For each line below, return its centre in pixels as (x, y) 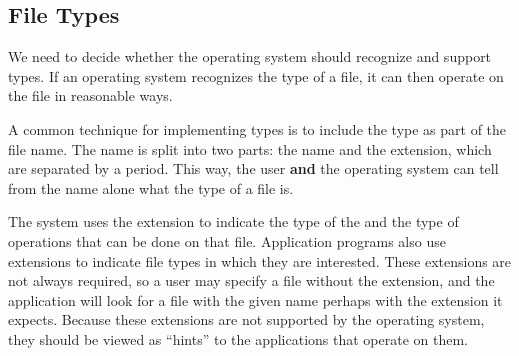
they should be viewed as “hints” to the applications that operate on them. (238, 338)
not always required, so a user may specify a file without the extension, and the (251, 280)
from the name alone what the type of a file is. (151, 187)
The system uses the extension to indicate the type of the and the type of (233, 221)
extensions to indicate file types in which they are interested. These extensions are (260, 260)
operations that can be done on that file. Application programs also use (227, 240)
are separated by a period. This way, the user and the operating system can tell (253, 168)
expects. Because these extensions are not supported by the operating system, (246, 319)
